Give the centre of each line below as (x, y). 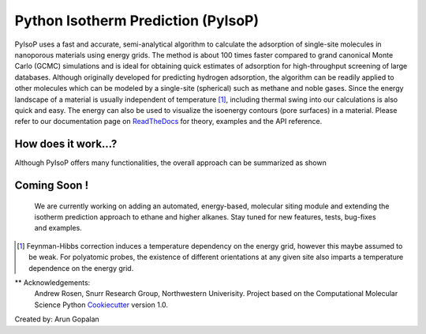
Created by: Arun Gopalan (57, 319)
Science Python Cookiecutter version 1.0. (101, 305)
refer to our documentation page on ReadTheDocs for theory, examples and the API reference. (168, 122)
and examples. (58, 228)
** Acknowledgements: (52, 282)
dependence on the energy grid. (81, 268)
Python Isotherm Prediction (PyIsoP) (137, 21)
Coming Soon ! (52, 185)
